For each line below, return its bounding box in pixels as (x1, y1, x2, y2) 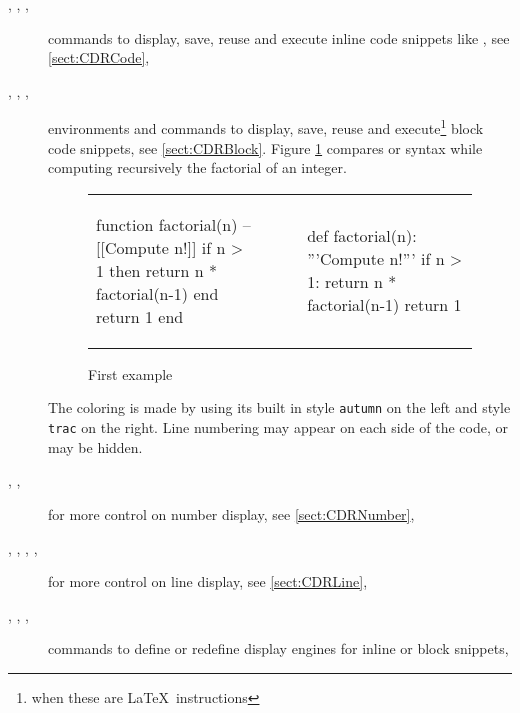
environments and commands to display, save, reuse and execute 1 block (48, 115, 484, 139)
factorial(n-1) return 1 (307, 293, 462, 317)
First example (88, 363, 173, 384)
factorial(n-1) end (96, 281, 219, 305)
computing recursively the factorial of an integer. (48, 157, 347, 178)
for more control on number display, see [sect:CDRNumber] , (48, 503, 415, 524)
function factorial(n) (96, 212, 238, 236)
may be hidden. (48, 436, 143, 457)
